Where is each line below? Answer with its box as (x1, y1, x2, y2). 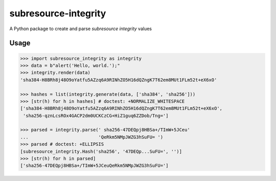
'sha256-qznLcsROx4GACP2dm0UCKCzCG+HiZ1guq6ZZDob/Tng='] (23, 112, 169, 119)
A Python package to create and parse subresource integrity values (9, 26, 152, 32)
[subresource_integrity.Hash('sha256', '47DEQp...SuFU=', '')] (20, 148, 182, 154)
